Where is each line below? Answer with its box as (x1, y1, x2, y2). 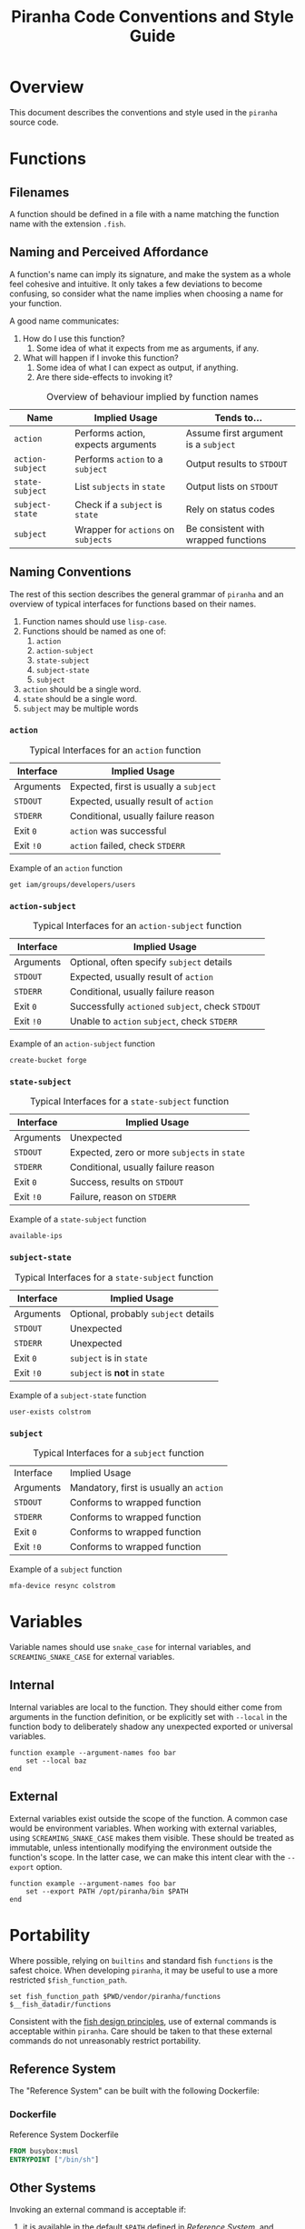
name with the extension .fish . (9, 218, 126, 229)
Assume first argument (185, 426, 283, 439)
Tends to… (214, 411, 263, 424)
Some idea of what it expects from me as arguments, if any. (35, 343, 260, 354)
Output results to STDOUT (185, 457, 288, 470)
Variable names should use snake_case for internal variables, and (9, 1641, 251, 1652)
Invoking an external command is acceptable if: (9, 2204, 187, 2215)
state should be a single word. (22, 693, 138, 704)
